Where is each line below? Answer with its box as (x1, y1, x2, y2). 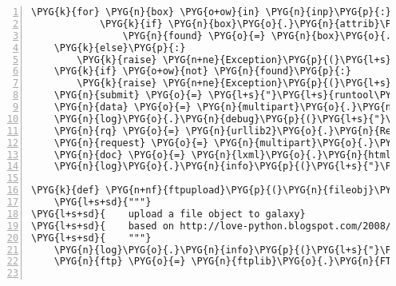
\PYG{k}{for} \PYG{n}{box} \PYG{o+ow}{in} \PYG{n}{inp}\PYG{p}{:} (31, 6, 392, 18)
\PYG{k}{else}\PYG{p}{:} (53, 42, 186, 54)
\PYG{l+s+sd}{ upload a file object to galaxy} (31, 208, 306, 220)
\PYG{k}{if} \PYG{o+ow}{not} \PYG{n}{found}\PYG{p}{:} (53, 66, 351, 77)
